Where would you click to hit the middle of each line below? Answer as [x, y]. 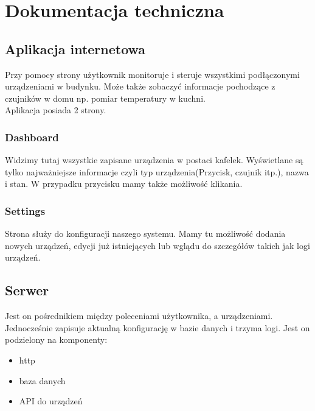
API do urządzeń [51, 401]
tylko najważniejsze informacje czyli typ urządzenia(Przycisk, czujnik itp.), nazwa [157, 171]
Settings [25, 210]
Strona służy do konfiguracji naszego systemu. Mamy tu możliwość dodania [145, 234]
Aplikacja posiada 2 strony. [56, 110]
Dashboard [32, 137]
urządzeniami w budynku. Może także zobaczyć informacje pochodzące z [140, 86]
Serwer [27, 290]
